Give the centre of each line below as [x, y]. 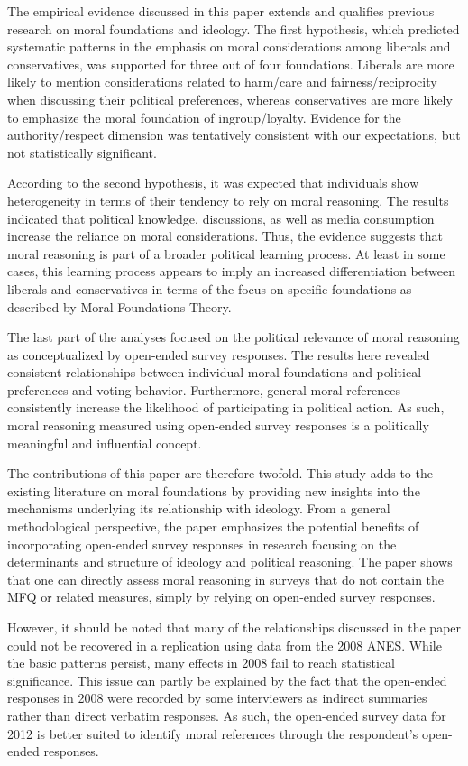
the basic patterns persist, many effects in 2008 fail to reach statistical [201, 663]
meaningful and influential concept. [105, 443]
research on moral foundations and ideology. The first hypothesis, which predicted [234, 28]
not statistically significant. [82, 152]
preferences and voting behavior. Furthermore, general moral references [204, 389]
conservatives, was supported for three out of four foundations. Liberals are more [231, 64]
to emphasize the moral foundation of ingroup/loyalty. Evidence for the [204, 117]
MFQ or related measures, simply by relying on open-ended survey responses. [221, 597]
